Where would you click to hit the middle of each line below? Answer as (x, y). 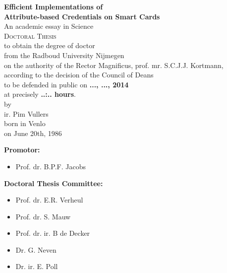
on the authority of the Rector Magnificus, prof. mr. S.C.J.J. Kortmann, (114, 65)
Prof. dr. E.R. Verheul (49, 200)
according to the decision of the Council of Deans (79, 75)
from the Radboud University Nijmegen (64, 55)
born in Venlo (25, 123)
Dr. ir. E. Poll (37, 266)
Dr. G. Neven (36, 249)
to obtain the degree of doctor (50, 45)
